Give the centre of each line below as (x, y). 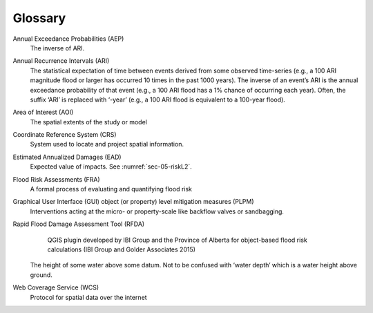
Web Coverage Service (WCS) (56, 287)
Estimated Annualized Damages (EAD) (67, 157)
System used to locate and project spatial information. (107, 144)
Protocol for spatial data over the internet (89, 297)
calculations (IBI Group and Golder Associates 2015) (122, 249)
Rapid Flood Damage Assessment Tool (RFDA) (79, 224)
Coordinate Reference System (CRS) (65, 135)
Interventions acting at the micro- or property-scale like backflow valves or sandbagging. (157, 211)
